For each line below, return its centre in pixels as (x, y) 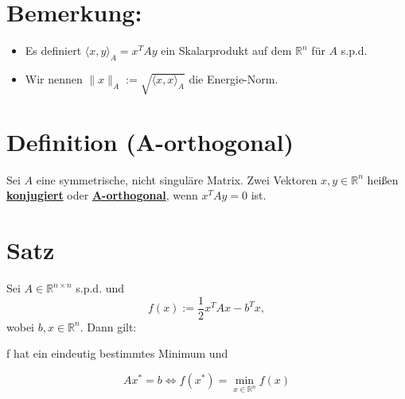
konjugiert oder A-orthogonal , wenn (102, 195)
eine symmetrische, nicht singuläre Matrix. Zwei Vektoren (177, 179)
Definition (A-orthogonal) (150, 141)
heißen (383, 179)
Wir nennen (54, 78)
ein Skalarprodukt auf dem (226, 50)
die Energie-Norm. (234, 78)
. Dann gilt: (108, 326)
